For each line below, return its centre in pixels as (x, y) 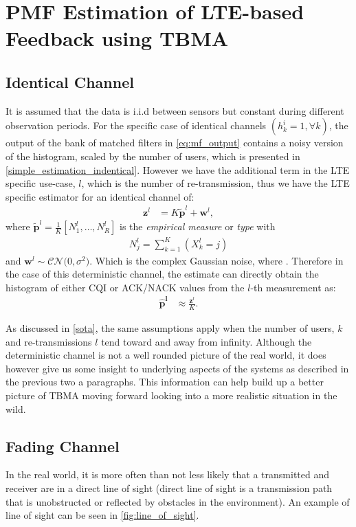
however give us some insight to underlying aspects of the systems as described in (177, 368)
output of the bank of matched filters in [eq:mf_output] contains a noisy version (175, 143)
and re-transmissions (49, 341)
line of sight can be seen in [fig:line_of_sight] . (102, 515)
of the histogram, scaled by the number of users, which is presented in (153, 156)
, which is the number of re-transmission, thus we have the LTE (215, 183)
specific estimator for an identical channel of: (100, 196)
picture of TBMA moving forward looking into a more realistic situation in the (171, 395)
